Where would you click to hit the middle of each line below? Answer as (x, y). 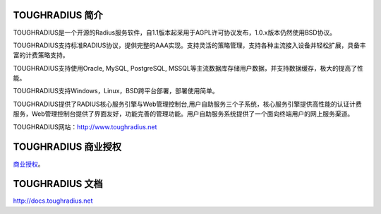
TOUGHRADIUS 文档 (58, 184)
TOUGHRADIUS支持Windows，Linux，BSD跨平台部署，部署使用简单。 (116, 91)
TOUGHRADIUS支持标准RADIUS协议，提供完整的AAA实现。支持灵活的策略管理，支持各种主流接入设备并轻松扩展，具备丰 (189, 45)
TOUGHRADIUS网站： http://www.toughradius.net (85, 126)
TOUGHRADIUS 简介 (58, 15)
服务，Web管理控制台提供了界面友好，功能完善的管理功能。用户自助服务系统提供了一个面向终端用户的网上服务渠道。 (183, 114)
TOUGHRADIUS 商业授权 (67, 147)
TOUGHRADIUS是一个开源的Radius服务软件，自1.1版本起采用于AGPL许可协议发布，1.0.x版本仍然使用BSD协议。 (175, 32)
